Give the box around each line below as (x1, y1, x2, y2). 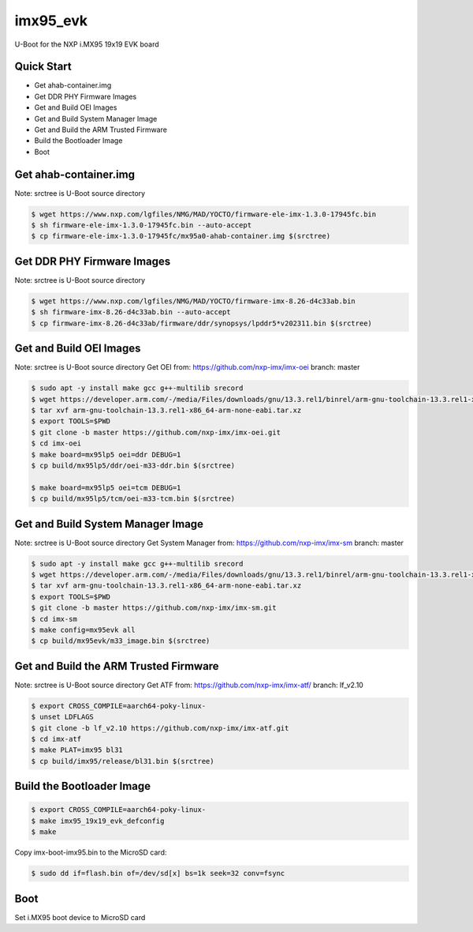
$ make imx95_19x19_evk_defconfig (31, 816, 165, 825)
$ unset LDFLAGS (31, 712, 95, 722)
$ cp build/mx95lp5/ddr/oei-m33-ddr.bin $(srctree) (31, 460, 236, 470)
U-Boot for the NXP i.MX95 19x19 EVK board (14, 39, 159, 49)
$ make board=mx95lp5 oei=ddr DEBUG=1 (31, 450, 181, 459)
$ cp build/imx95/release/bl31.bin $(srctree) (31, 757, 214, 765)
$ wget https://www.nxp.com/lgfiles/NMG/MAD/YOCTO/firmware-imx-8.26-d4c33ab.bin (31, 296, 356, 306)
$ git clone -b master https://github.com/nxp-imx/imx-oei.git (31, 427, 281, 437)
